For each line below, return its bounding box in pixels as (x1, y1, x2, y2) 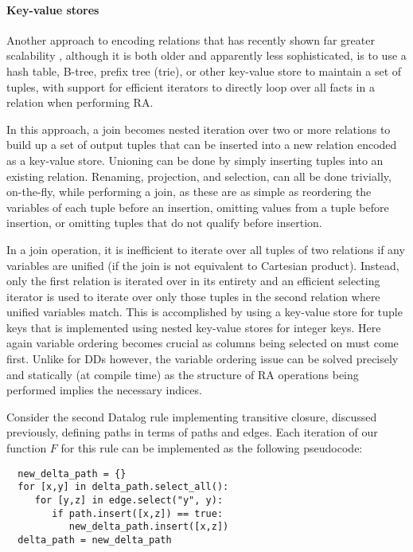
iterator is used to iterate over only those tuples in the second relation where (6, 288, 380, 304)
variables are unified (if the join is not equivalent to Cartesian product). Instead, (6, 256, 399, 273)
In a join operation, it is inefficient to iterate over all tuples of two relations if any (6, 241, 405, 257)
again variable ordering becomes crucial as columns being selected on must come (6, 335, 399, 351)
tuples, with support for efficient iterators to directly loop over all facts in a (6, 78, 375, 95)
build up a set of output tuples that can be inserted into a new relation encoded (6, 136, 397, 153)
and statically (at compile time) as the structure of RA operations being (6, 366, 359, 382)
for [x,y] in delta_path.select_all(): (18, 481, 229, 493)
